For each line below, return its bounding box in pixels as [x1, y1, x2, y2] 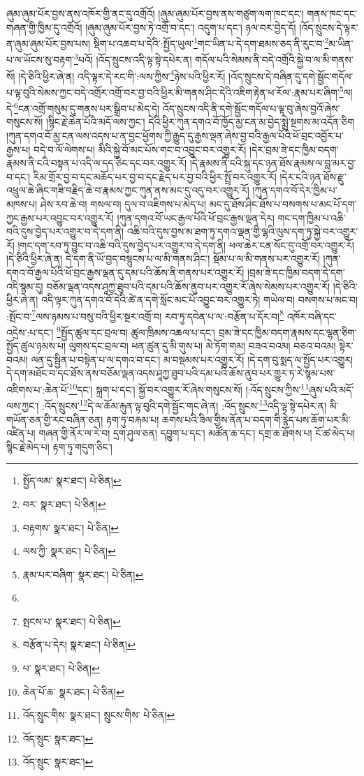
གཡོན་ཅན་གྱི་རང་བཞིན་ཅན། [6, 412, 103, 426]
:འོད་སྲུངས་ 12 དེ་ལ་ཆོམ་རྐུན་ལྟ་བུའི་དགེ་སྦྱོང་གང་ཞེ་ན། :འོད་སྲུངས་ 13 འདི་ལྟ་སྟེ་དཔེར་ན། [41, 396, 327, 412]
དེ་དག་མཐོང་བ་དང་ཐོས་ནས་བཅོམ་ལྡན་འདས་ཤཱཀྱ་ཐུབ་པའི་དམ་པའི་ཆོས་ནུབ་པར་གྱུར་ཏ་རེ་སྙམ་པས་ [6, 366, 335, 380]
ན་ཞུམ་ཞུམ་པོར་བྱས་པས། [6, 36, 91, 50]
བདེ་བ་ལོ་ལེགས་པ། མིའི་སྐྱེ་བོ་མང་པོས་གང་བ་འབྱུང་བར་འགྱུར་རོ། [33, 142, 247, 156]
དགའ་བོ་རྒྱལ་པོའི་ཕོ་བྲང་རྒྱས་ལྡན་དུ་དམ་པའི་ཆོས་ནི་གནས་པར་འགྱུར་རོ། [6, 264, 245, 279]
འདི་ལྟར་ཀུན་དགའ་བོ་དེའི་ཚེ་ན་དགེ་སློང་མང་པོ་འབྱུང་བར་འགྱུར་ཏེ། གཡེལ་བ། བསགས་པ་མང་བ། [41, 292, 358, 307]
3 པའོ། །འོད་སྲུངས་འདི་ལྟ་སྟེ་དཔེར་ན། [74, 50, 192, 67]
